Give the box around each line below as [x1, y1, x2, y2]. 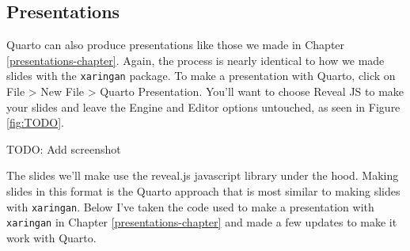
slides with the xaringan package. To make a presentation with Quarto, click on [6, 67, 396, 84]
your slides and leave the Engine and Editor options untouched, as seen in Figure [6, 98, 401, 115]
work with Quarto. [6, 229, 97, 245]
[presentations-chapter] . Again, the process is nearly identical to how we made [6, 51, 385, 68]
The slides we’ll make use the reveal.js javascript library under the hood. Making [6, 167, 399, 184]
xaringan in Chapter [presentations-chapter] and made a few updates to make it [6, 214, 397, 230]
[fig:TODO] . [6, 114, 64, 131]
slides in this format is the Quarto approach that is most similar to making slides [6, 183, 401, 200]
